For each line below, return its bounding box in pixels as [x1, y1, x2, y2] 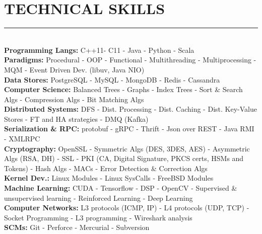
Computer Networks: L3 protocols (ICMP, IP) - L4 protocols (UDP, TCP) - [4, 202, 249, 213]
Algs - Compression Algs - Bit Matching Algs [4, 94, 144, 104]
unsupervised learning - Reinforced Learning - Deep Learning [4, 192, 193, 203]
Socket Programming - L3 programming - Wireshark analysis [4, 212, 192, 222]
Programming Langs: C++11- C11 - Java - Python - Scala [4, 44, 194, 55]
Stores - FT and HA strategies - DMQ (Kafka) [4, 113, 149, 124]
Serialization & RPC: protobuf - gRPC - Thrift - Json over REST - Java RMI [4, 123, 254, 134]
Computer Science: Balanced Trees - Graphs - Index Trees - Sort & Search [4, 84, 243, 95]
